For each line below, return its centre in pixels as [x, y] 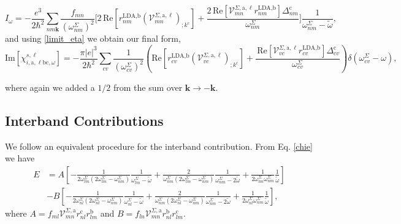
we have [20, 158]
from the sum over [148, 87]
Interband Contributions [84, 120]
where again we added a [50, 87]
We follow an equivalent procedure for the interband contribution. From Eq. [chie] [159, 146]
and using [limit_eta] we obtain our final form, [93, 38]
